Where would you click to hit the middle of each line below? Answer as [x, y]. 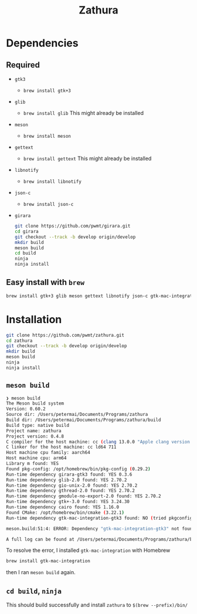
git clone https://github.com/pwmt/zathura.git [65, 335]
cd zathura [19, 341]
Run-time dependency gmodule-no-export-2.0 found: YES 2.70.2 [84, 496]
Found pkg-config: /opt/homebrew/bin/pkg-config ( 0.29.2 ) [78, 469]
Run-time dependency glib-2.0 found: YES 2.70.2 [67, 480]
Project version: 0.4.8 [35, 436]
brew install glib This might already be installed [83, 113]
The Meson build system [35, 403]
